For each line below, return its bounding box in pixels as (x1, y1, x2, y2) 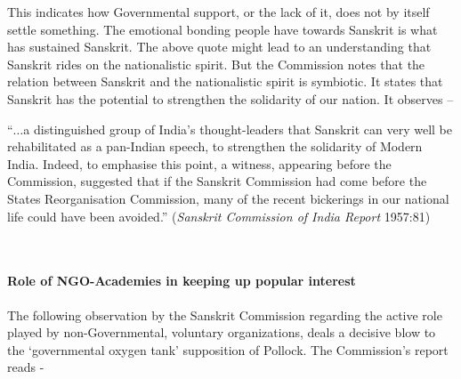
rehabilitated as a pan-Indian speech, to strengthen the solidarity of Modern (7, 137, 423, 156)
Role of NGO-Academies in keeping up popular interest (7, 271, 356, 290)
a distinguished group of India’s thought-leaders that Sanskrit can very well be (23, 119, 452, 138)
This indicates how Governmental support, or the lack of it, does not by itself (7, 3, 430, 20)
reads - (7, 358, 44, 376)
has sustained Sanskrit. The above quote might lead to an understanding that (7, 37, 432, 56)
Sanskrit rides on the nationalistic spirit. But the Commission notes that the (7, 54, 425, 73)
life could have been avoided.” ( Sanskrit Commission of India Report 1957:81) (7, 206, 431, 225)
